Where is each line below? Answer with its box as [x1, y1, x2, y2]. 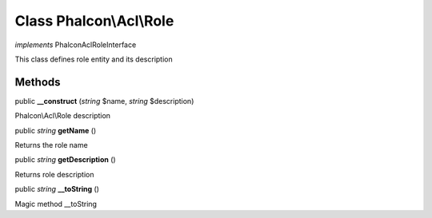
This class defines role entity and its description [14, 54, 173, 64]
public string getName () [14, 125, 97, 135]
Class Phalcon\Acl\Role [14, 12, 174, 30]
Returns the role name [14, 141, 88, 150]
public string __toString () [14, 184, 100, 194]
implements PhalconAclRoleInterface [14, 40, 137, 50]
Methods [14, 75, 61, 89]
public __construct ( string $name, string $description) [14, 96, 194, 105]
